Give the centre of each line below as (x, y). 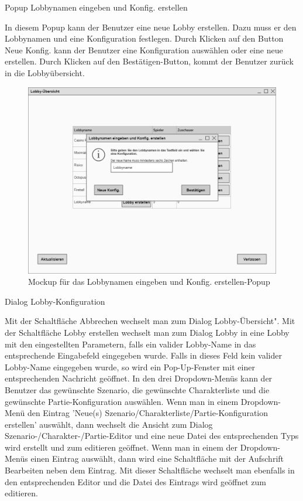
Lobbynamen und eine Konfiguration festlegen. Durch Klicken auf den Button (144, 38)
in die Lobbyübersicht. (45, 72)
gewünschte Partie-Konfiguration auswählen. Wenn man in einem (122, 401)
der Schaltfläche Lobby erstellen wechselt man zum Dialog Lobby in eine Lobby (147, 332)
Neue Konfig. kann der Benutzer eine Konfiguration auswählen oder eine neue (144, 50)
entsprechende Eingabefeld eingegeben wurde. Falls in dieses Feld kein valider (143, 355)
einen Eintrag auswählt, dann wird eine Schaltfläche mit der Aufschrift (157, 459)
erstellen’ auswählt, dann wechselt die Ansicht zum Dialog (109, 424)
